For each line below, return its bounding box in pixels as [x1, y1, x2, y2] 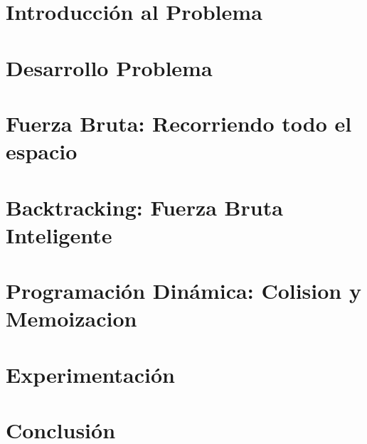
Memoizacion [6, 304, 137, 333]
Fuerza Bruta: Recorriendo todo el [6, 108, 352, 137]
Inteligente [6, 220, 112, 249]
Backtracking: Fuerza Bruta [6, 192, 283, 221]
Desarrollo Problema [6, 53, 213, 82]
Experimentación [6, 359, 175, 388]
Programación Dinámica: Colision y [6, 276, 361, 305]
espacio [6, 137, 78, 166]
